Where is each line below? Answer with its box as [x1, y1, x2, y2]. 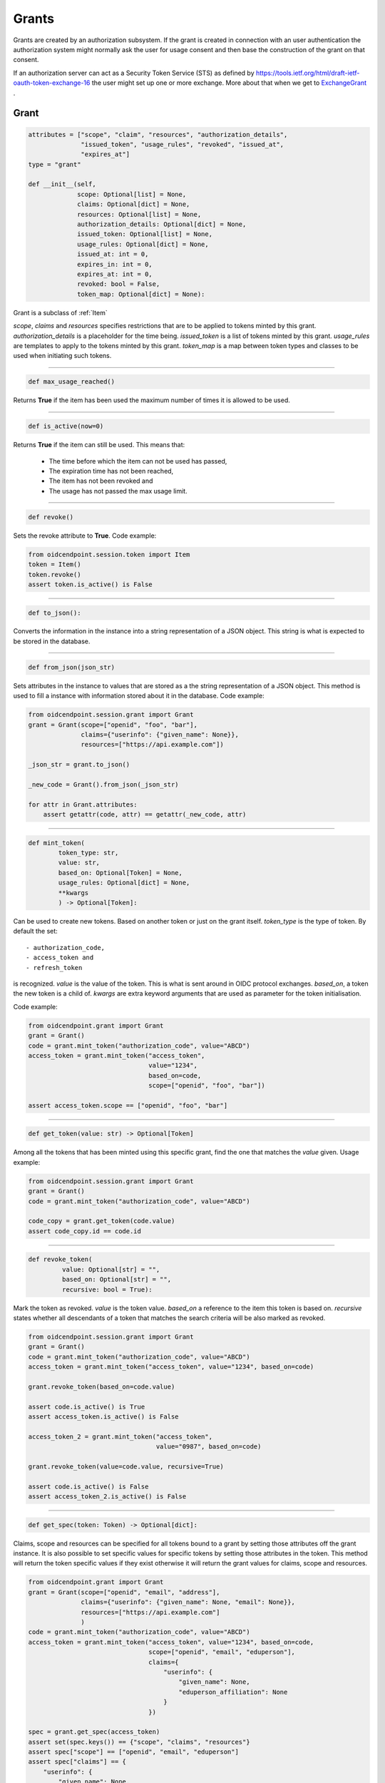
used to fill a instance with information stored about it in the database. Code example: [13, 692, 265, 700]
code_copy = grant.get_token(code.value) [28, 1217, 175, 1225]
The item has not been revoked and [48, 476, 153, 485]
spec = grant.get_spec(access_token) [28, 1728, 160, 1736]
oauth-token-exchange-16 [13, 78, 91, 87]
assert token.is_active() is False [28, 580, 153, 588]
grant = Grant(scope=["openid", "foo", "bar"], [28, 720, 197, 729]
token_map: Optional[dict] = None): [77, 290, 205, 298]
